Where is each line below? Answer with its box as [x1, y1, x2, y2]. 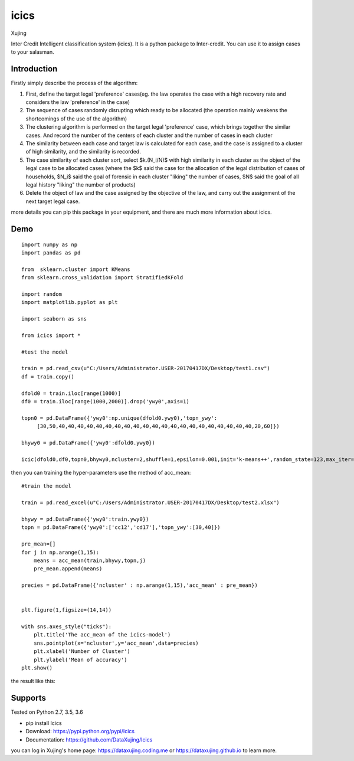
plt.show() [21, 665, 53, 671]
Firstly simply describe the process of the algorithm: [11, 80, 138, 87]
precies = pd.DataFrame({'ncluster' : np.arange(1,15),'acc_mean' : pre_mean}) [21, 582, 258, 589]
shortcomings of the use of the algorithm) [25, 115, 127, 122]
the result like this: [11, 678, 55, 685]
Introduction [11, 64, 58, 74]
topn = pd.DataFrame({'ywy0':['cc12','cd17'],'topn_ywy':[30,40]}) [21, 524, 221, 531]
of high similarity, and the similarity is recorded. [25, 148, 141, 155]
